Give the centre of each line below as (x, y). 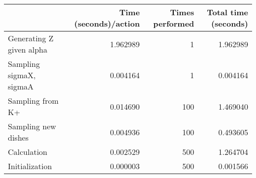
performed (174, 23)
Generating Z (31, 38)
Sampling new (32, 126)
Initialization (30, 166)
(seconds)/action (107, 23)
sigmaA (21, 86)
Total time (227, 12)
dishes (18, 137)
